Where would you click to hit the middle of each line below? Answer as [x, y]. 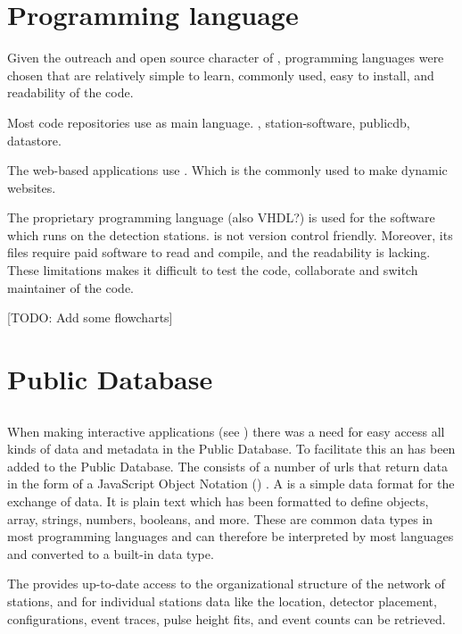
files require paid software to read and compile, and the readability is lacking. [219, 252]
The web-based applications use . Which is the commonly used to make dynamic [227, 170]
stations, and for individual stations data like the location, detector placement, [222, 601]
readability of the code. [70, 92]
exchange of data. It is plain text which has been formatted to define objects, [218, 501]
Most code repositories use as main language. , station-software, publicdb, [209, 122]
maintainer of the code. [70, 287]
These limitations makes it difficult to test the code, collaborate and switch [213, 270]
